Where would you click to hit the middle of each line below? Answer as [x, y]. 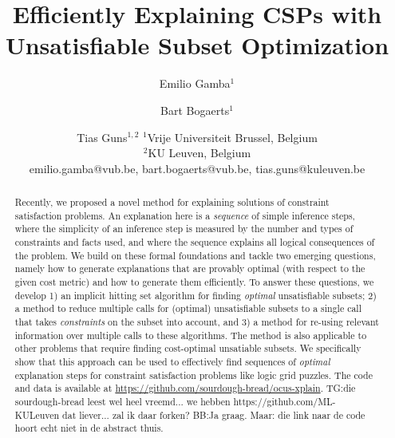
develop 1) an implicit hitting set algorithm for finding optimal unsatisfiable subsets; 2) [196, 295]
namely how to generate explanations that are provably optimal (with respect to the [190, 268]
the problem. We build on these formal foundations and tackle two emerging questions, [195, 255]
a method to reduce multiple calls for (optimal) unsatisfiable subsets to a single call [188, 308]
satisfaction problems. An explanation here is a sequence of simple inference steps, [185, 215]
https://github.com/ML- [284, 401]
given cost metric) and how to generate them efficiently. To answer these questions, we [194, 282]
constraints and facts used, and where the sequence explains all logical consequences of [195, 242]
